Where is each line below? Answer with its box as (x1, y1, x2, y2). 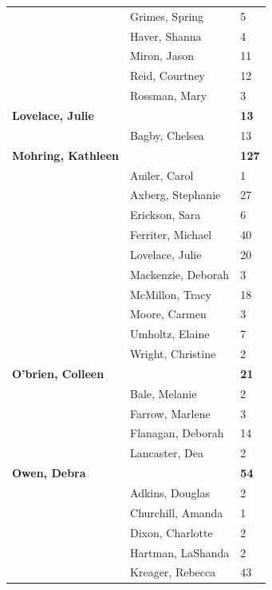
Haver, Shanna (130, 27, 202, 44)
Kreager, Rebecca (130, 564, 216, 580)
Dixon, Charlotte (130, 524, 213, 540)
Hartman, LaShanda (130, 544, 230, 560)
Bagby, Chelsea (130, 126, 204, 143)
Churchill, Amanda (130, 504, 223, 520)
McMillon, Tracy (130, 285, 211, 302)
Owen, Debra (12, 464, 86, 481)
